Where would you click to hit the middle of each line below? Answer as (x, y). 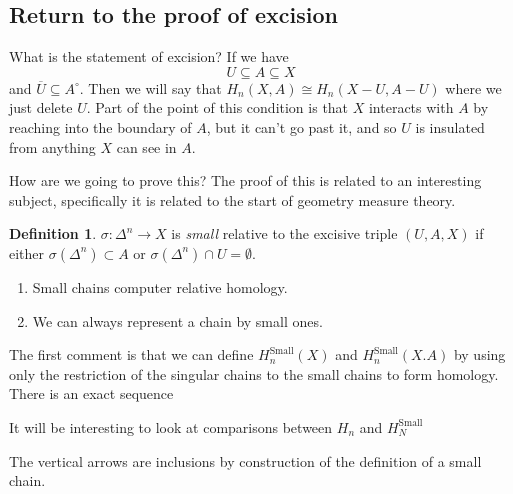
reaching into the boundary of (100, 126)
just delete (41, 107)
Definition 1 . (53, 233)
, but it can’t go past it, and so (301, 126)
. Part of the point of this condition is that (217, 107)
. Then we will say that (150, 87)
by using (479, 354)
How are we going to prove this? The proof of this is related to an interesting (245, 180)
